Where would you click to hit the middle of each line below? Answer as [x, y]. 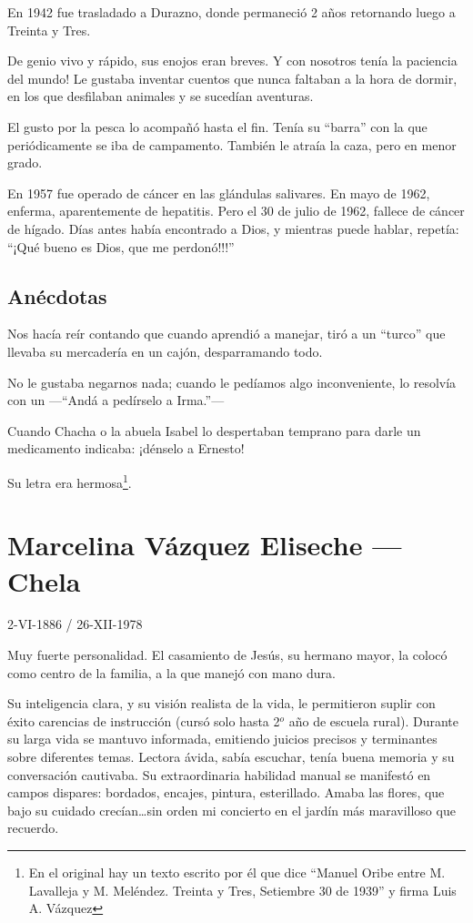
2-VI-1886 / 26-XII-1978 [75, 624]
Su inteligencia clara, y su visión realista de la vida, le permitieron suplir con [221, 703]
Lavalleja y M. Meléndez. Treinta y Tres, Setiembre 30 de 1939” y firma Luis [242, 890]
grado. [25, 162]
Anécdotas [57, 295]
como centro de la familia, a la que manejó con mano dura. [171, 672]
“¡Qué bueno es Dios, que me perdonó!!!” [121, 246]
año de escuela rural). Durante [374, 720]
